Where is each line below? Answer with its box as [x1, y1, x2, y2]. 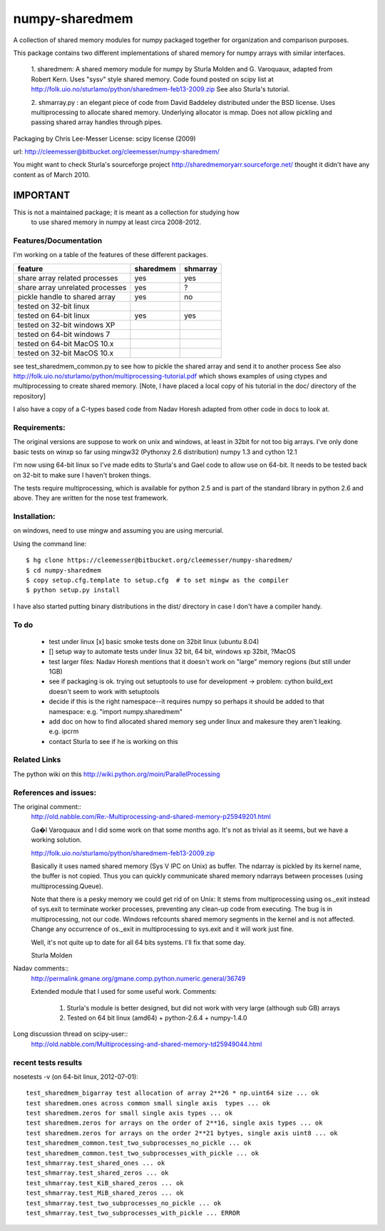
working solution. [31, 835, 82, 844]
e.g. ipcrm [48, 727, 79, 735]
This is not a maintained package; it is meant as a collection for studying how [13, 208, 240, 216]
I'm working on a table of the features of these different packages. [13, 251, 208, 259]
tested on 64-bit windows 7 [17, 329, 111, 339]
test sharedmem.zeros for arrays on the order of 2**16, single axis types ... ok [26, 1119, 323, 1127]
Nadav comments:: [13, 964, 69, 973]
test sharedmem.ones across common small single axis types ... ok [26, 1099, 270, 1107]
